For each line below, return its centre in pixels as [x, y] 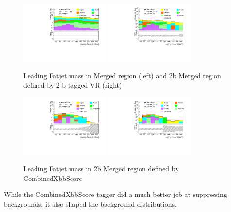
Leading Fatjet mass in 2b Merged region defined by [101, 169]
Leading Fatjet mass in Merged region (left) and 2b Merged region [122, 75]
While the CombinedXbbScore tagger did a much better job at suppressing [115, 194]
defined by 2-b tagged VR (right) [73, 85]
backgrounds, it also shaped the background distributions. [90, 204]
